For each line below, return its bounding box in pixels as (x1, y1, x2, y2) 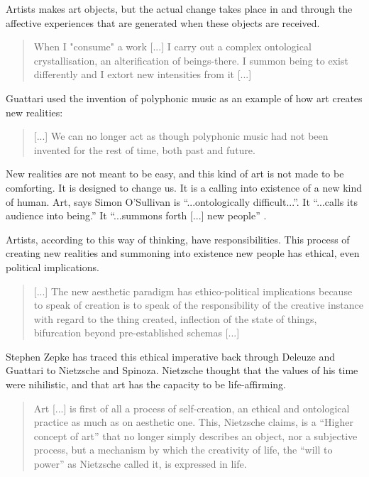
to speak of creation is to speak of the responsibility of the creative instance (33, 297, 363, 312)
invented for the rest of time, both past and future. (33, 142, 255, 157)
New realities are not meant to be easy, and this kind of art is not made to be (6, 166, 344, 181)
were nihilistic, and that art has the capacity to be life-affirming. (6, 377, 286, 392)
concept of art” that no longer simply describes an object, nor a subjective (33, 428, 358, 443)
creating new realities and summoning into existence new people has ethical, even (6, 246, 360, 261)
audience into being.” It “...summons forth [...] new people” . (6, 208, 267, 223)
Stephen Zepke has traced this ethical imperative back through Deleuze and (6, 349, 336, 363)
